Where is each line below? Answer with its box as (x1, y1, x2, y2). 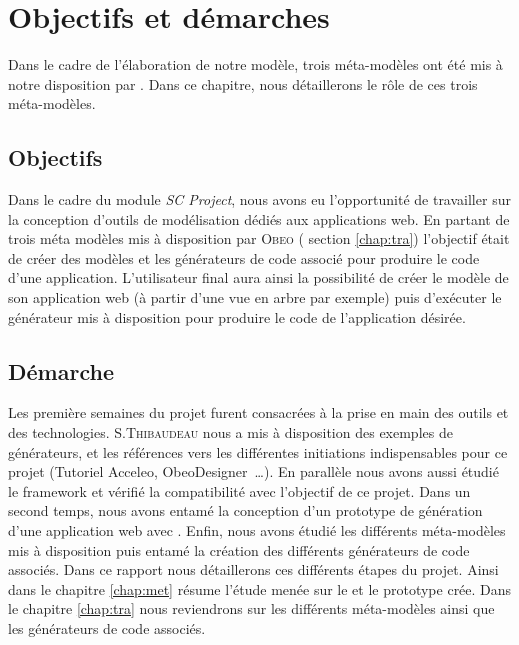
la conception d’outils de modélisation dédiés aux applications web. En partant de (8, 208, 510, 229)
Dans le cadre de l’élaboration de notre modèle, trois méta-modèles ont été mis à (8, 54, 503, 75)
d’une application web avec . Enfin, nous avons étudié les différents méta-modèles (8, 520, 506, 541)
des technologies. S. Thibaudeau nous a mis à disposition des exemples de (8, 422, 453, 443)
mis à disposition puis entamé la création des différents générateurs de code (8, 539, 470, 560)
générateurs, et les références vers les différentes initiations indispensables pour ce (8, 441, 508, 462)
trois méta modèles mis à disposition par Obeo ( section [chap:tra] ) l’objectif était (8, 228, 510, 249)
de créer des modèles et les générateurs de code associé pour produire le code (8, 247, 480, 268)
